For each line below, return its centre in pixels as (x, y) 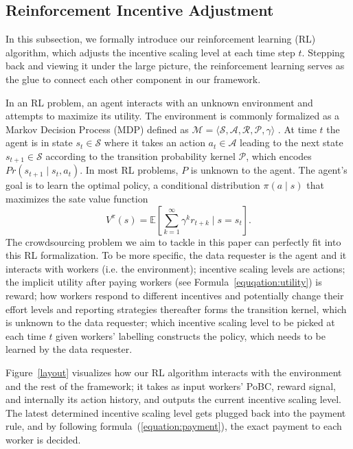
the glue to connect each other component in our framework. (133, 79)
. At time (297, 129)
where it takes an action (155, 142)
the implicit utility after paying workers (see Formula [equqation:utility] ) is (164, 282)
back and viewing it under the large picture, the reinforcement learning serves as (175, 66)
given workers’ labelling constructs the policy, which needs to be (191, 335)
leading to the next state (292, 142)
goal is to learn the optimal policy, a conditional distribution (133, 185)
